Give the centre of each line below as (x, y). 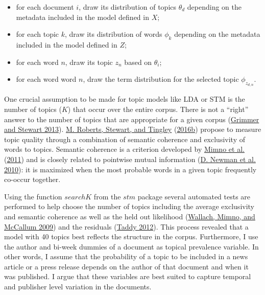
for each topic (38, 34)
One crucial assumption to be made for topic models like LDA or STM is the (125, 99)
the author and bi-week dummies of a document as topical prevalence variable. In (131, 246)
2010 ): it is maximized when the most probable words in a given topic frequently (130, 169)
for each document (45, 7)
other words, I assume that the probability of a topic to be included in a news (126, 256)
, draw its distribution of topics (128, 7)
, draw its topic (89, 62)
